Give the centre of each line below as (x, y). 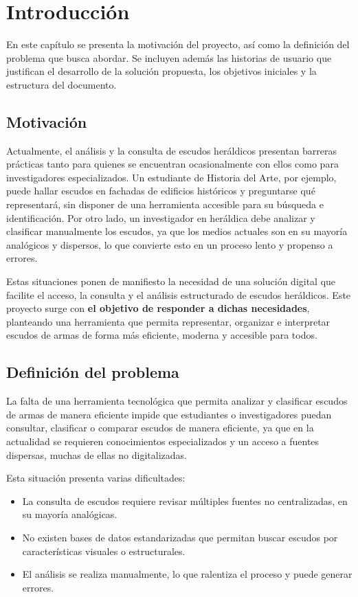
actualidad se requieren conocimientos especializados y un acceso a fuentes (163, 441)
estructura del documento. (61, 84)
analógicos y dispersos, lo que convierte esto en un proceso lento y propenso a (170, 244)
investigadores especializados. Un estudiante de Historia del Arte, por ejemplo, (171, 177)
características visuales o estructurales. (104, 551)
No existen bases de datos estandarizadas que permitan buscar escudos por (180, 537)
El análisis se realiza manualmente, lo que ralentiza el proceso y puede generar (187, 574)
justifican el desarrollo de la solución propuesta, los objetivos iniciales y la (161, 71)
